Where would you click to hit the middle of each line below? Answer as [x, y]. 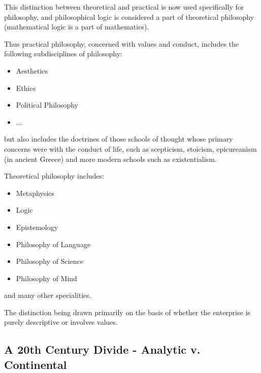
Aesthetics [32, 70]
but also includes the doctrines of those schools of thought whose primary [119, 139]
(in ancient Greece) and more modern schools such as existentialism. [110, 159]
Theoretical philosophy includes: [54, 176]
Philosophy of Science [50, 261]
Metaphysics [35, 193]
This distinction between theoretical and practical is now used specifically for [124, 7]
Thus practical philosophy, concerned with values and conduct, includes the [122, 43]
